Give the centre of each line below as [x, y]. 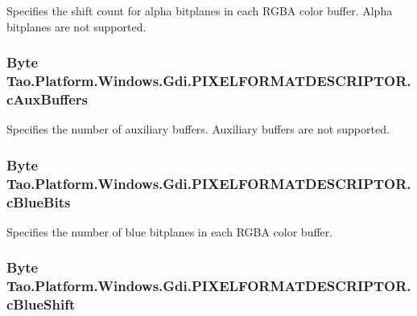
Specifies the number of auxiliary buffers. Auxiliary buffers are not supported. [198, 129]
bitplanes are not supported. [76, 26]
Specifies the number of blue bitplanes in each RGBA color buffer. [170, 231]
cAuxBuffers [47, 98]
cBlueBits [39, 201]
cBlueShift [41, 304]
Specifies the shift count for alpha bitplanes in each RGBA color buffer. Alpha [200, 10]
